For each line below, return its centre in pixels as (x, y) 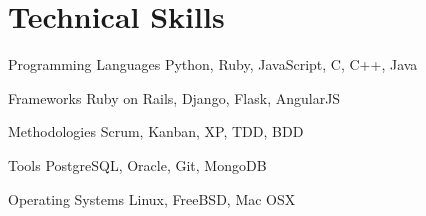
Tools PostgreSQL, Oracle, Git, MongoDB (137, 164)
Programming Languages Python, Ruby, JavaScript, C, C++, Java (213, 64)
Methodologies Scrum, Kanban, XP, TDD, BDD (156, 131)
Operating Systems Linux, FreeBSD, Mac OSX (152, 198)
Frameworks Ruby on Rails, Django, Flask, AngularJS (174, 97)
